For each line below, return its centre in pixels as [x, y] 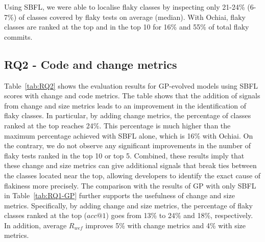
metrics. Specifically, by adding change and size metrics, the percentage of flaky [128, 205]
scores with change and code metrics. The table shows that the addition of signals [132, 96]
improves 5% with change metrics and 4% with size [166, 225]
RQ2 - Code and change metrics [91, 64]
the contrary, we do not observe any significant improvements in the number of [128, 145]
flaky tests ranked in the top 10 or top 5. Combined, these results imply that [124, 155]
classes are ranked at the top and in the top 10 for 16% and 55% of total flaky [127, 27]
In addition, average [35, 225]
